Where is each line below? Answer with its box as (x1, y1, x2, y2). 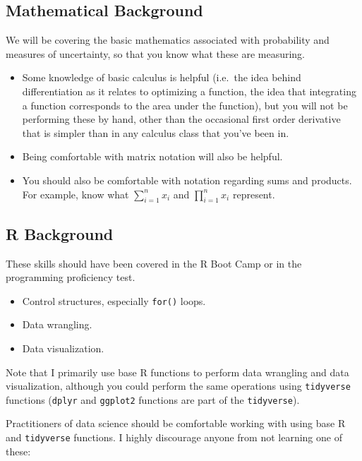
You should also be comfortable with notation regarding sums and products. (22, 172, 352, 187)
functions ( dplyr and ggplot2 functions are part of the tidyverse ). (6, 392, 300, 407)
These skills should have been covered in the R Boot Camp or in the (6, 256, 302, 270)
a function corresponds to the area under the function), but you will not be (22, 97, 348, 112)
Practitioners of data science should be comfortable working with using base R (6, 416, 346, 431)
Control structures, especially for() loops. (22, 293, 206, 308)
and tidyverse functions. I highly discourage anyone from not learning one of (6, 430, 342, 445)
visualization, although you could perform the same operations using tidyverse (6, 378, 351, 393)
